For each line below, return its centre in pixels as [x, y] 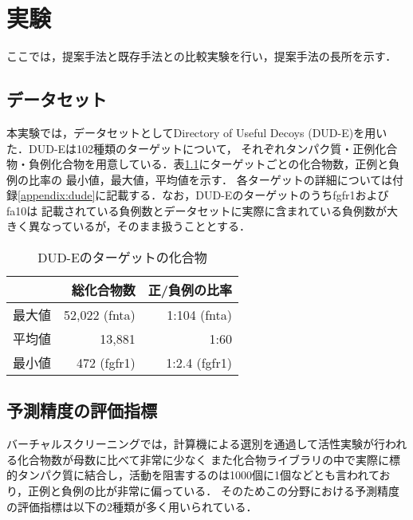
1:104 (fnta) [200, 314]
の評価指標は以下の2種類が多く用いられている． [132, 506]
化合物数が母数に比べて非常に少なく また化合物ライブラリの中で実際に [203, 459]
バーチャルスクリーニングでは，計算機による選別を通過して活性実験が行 [196, 444]
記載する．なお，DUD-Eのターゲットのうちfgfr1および [248, 195]
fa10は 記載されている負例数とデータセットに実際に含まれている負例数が [197, 210]
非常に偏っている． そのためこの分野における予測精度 [258, 491]
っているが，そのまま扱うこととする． [151, 226]
